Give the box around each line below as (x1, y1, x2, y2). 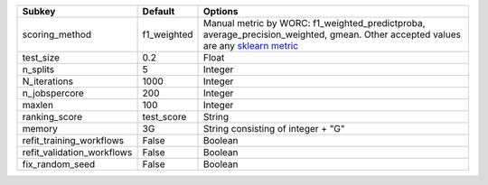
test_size (22, 51, 61, 63)
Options (203, 5, 239, 17)
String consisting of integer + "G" (203, 123, 345, 134)
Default (142, 5, 175, 17)
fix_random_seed (22, 158, 96, 171)
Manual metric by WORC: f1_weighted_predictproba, (203, 17, 426, 29)
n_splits (22, 63, 54, 76)
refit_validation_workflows (22, 146, 133, 158)
